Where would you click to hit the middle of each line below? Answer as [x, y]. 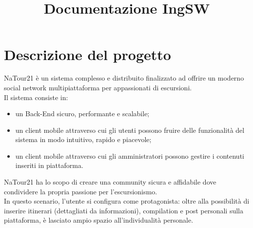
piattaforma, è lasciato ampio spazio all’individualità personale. [99, 220]
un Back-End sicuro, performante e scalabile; [82, 114]
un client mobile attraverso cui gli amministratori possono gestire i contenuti [130, 155]
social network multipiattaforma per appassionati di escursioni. [98, 87]
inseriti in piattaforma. [49, 165]
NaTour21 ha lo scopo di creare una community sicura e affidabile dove [110, 182]
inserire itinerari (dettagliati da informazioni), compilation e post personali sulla [124, 210]
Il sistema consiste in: [36, 97]
